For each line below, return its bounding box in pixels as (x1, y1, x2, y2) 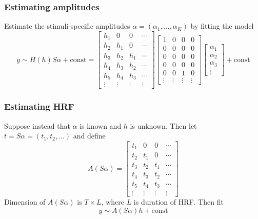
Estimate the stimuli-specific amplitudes (4, 21, 130, 31)
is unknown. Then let (130, 120, 197, 131)
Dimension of (4, 196, 46, 207)
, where (101, 196, 124, 207)
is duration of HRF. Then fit (133, 196, 224, 207)
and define (73, 130, 106, 141)
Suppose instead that (4, 120, 70, 131)
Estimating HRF (4, 100, 74, 113)
